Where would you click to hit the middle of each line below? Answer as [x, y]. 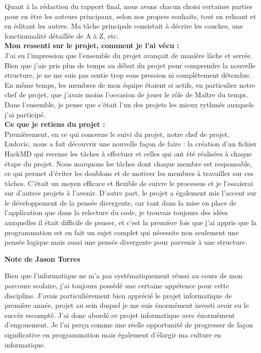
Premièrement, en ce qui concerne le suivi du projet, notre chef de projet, [117, 134]
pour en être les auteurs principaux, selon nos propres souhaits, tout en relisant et [130, 16]
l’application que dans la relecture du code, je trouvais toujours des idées [116, 212]
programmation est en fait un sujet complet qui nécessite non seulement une [122, 232]
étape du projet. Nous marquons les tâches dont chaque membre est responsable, [128, 163]
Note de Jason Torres [43, 258]
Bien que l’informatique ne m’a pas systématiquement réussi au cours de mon [123, 276]
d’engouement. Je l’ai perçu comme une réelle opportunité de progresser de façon [129, 325]
